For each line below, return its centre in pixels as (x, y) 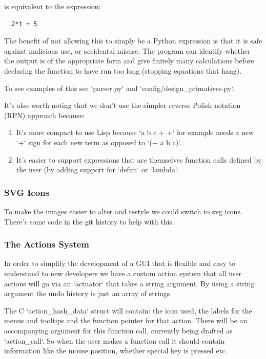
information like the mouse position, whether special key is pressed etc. (116, 351)
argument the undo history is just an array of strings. (88, 293)
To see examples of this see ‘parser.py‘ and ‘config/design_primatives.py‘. (119, 88)
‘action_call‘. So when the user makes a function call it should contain (115, 340)
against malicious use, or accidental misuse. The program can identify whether (127, 50)
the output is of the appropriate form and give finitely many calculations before (129, 61)
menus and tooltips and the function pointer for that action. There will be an (126, 320)
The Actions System (47, 244)
